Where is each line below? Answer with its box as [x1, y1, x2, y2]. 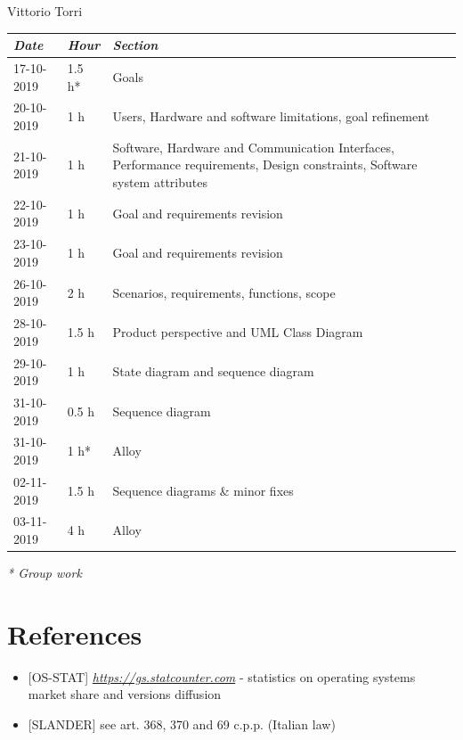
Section [112, 36, 158, 54]
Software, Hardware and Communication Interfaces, [112, 137, 394, 156]
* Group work [7, 563, 82, 582]
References [7, 615, 142, 652]
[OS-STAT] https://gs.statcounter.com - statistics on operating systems [28, 667, 416, 686]
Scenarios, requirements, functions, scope [112, 283, 336, 301]
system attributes [112, 173, 207, 191]
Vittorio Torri [7, 2, 83, 20]
